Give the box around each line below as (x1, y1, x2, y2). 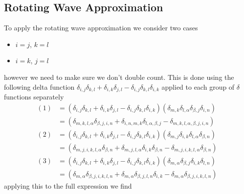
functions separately (4, 92, 64, 102)
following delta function (4, 81, 75, 92)
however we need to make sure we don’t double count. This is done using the (4, 72, 234, 82)
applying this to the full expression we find (4, 180, 132, 191)
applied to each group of (161, 81, 235, 92)
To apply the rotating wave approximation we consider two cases (4, 23, 198, 33)
